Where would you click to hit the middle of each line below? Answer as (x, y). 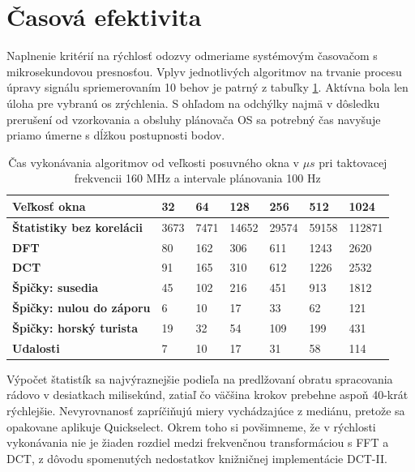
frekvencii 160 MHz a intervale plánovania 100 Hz (197, 178)
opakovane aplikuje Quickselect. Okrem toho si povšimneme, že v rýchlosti (191, 426)
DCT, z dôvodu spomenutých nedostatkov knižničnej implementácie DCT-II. (197, 458)
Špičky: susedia (56, 287)
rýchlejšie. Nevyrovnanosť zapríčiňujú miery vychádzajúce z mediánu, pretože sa (206, 411)
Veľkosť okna (49, 206)
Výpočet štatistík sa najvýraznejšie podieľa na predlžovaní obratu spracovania (200, 378)
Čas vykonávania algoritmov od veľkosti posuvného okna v (154, 162)
